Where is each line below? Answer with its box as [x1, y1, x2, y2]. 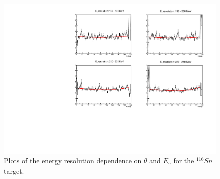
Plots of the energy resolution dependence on [4, 155, 142, 166]
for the [173, 155, 194, 166]
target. [4, 165, 24, 176]
